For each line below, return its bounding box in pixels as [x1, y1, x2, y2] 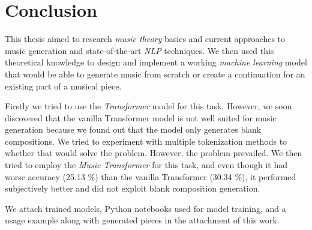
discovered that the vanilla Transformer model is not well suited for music [5, 111, 277, 124]
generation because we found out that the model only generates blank [5, 123, 262, 136]
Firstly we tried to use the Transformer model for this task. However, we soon [5, 100, 292, 112]
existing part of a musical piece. [5, 79, 122, 92]
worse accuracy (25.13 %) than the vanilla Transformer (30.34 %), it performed [5, 170, 296, 183]
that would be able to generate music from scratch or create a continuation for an [5, 67, 305, 80]
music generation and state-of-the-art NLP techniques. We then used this [5, 44, 274, 56]
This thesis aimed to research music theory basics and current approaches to [5, 32, 286, 45]
